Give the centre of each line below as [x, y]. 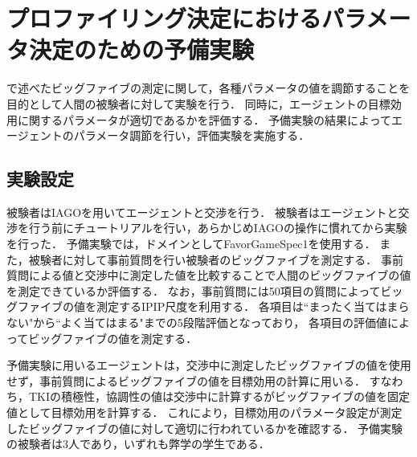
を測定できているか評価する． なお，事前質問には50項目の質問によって [194, 290]
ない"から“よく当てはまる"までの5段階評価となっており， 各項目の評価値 [197, 322]
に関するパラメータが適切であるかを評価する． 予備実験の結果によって [204, 119]
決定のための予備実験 [142, 49]
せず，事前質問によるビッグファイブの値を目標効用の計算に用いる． [186, 380]
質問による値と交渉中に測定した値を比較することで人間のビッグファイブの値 [209, 275]
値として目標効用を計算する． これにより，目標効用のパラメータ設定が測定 [204, 412]
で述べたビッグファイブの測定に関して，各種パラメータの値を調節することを [208, 88]
